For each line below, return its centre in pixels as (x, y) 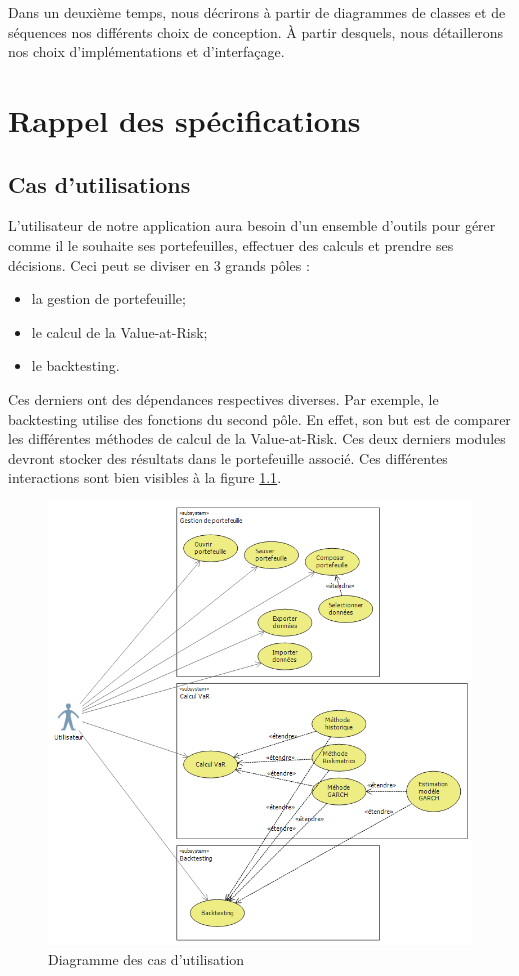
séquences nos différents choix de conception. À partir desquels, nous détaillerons (256, 31)
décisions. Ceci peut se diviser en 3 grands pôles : (159, 264)
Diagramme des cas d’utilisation (146, 958)
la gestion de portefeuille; (108, 298)
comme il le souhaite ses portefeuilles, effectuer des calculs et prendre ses (231, 244)
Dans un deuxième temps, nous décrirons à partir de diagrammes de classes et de (257, 12)
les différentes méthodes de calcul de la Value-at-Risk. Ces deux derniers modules (257, 438)
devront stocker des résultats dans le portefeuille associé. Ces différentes (228, 457)
